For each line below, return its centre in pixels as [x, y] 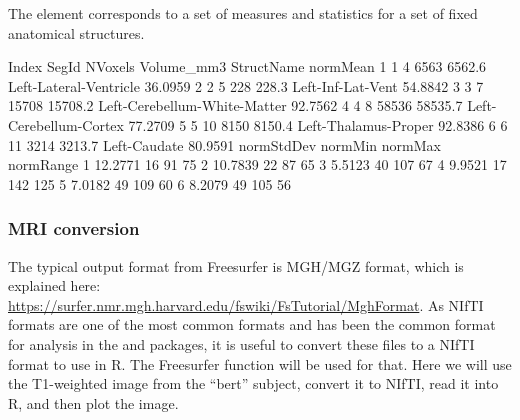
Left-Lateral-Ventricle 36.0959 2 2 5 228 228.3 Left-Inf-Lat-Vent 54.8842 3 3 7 [246, 85]
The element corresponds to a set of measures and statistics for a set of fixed [243, 13]
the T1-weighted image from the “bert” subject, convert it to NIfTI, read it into [253, 383]
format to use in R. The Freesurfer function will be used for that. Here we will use [260, 363]
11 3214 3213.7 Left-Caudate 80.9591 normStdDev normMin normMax [224, 144]
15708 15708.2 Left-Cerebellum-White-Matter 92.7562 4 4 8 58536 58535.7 [235, 105]
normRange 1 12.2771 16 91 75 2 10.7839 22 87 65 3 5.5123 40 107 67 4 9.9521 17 [257, 164]
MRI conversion [74, 228]
